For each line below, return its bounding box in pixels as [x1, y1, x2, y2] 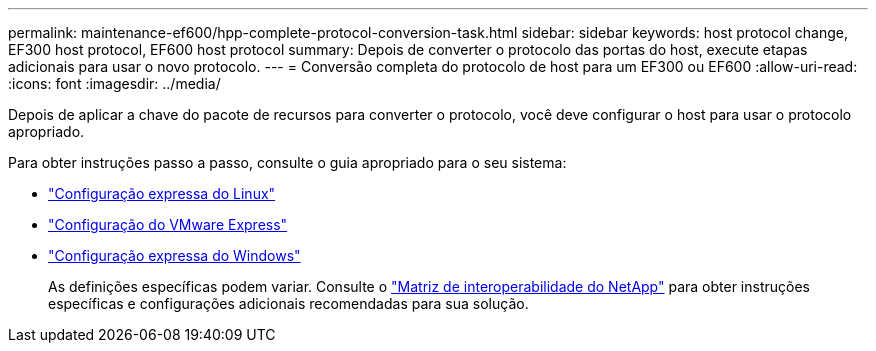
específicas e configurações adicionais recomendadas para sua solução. [48, 295, 529, 312]
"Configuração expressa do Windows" [48, 247, 301, 264]
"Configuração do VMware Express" [48, 216, 288, 233]
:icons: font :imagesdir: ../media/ [8, 75, 221, 92]
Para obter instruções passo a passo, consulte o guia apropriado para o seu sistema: [8, 154, 567, 171]
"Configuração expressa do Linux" [48, 185, 276, 202]
